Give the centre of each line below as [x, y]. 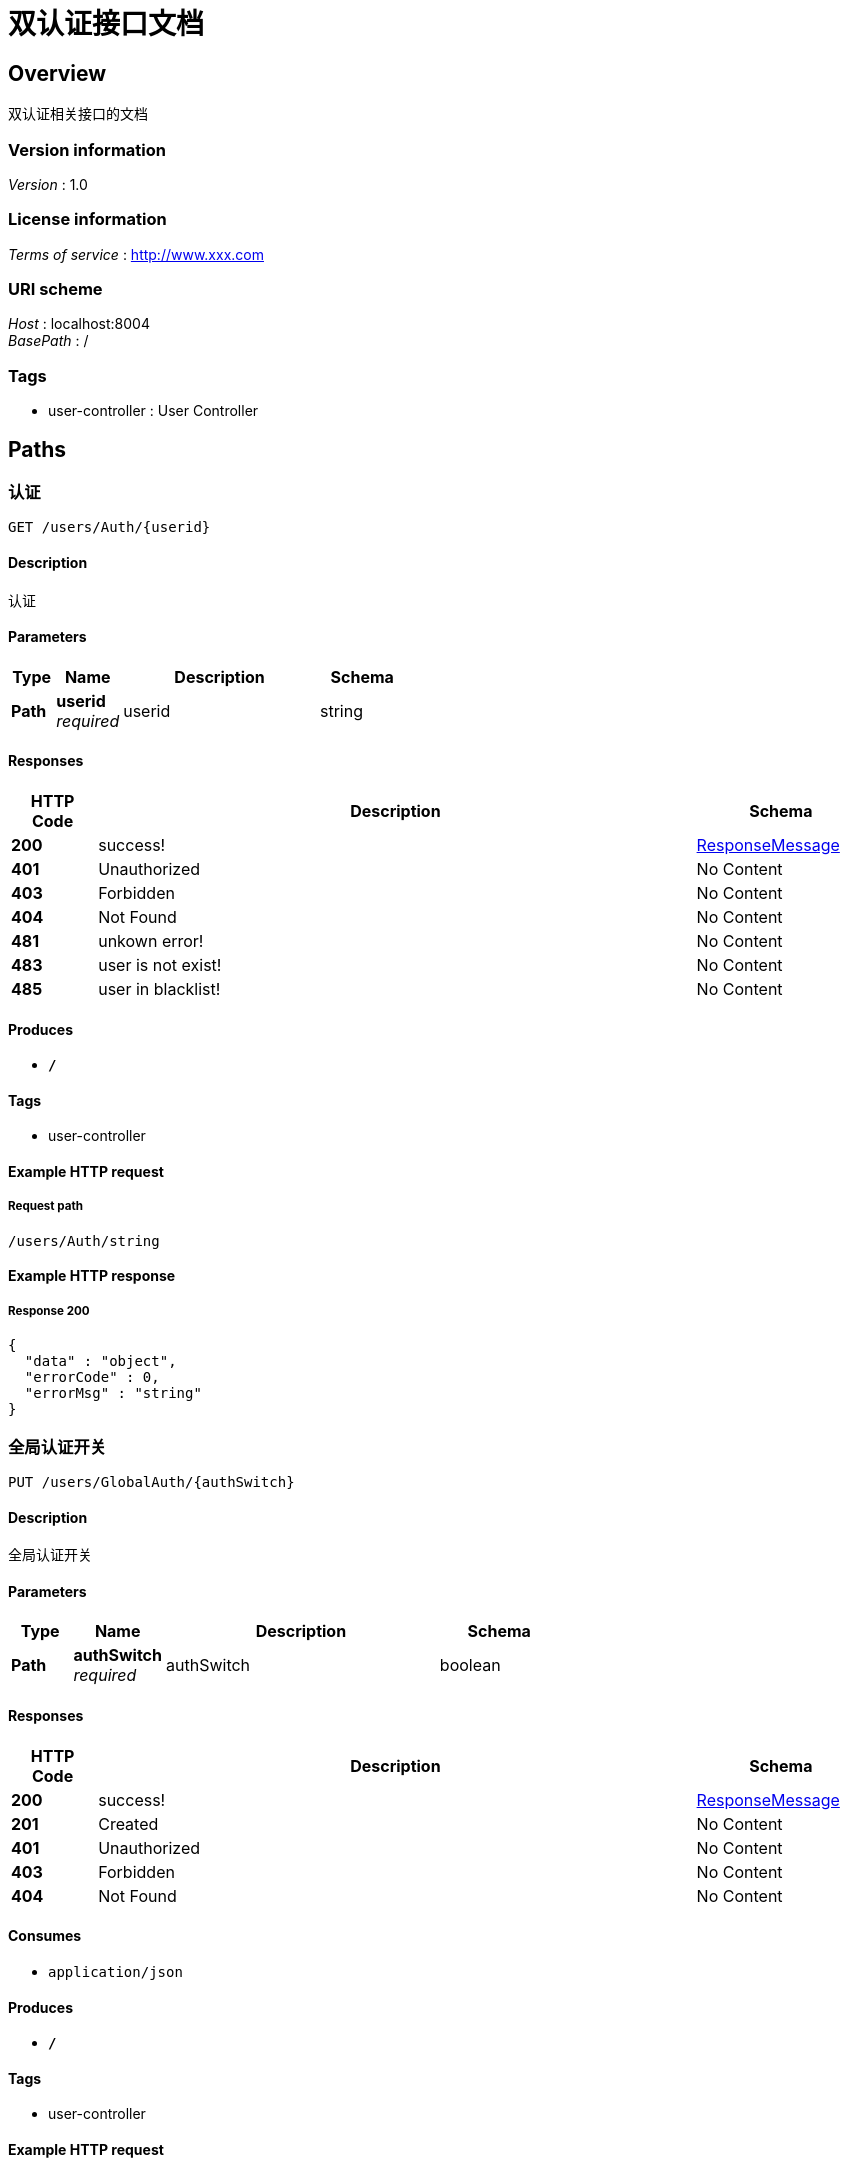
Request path [46, 1206]
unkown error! [151, 941]
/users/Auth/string [84, 1240]
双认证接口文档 [106, 24]
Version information [87, 149]
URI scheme [55, 289]
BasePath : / [48, 341]
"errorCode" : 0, [92, 1377]
